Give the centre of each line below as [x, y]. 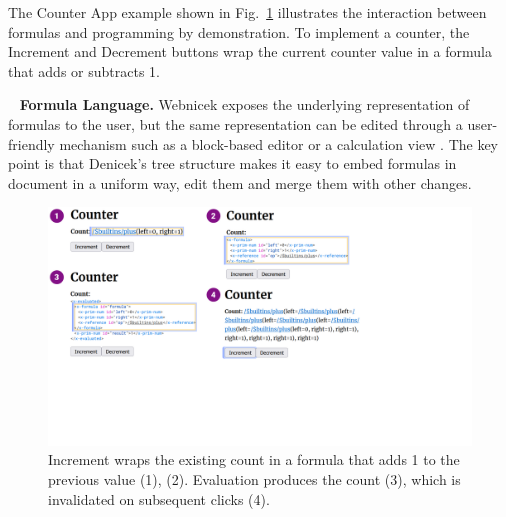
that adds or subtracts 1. [84, 70]
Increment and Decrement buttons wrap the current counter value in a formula [250, 51]
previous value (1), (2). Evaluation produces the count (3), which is [254, 479]
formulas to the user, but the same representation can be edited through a [235, 123]
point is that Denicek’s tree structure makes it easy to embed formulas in [232, 163]
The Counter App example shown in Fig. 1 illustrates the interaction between [247, 12]
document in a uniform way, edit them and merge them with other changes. [240, 182]
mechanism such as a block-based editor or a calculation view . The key [279, 143]
